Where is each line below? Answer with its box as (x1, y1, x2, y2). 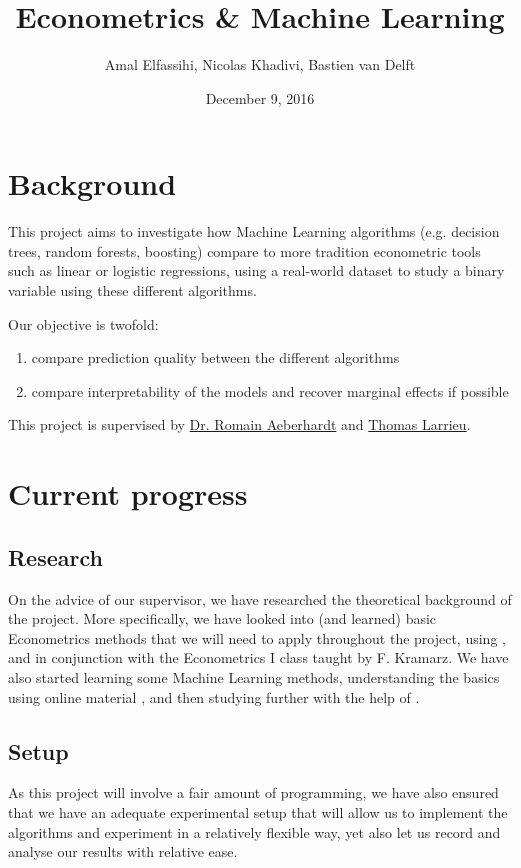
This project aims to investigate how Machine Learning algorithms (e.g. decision (8, 221, 500, 242)
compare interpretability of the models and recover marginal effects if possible (31, 380, 509, 401)
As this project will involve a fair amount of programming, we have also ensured (8, 782, 499, 803)
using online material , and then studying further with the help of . (8, 686, 420, 707)
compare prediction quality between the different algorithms (31, 347, 400, 368)
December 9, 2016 (205, 87, 315, 108)
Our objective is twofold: (8, 313, 159, 334)
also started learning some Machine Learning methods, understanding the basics (8, 666, 500, 687)
